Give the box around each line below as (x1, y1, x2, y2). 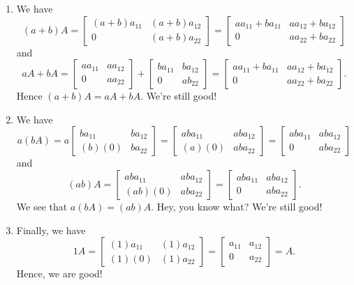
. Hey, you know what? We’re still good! (151, 199, 323, 213)
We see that (16, 199, 68, 213)
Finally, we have (16, 222, 86, 237)
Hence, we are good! (16, 266, 103, 281)
